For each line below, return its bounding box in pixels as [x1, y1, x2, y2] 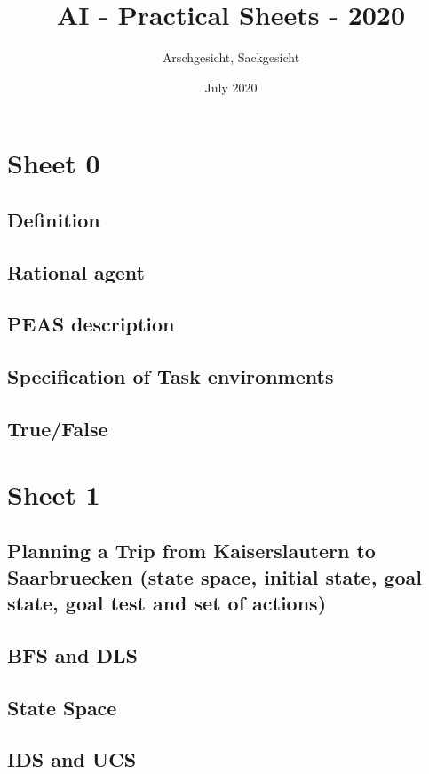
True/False [7, 415, 108, 443]
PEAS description [7, 310, 175, 338]
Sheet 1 [7, 475, 100, 512]
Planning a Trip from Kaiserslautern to [7, 537, 376, 564]
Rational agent [7, 258, 145, 285]
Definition [7, 205, 100, 233]
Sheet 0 [7, 145, 100, 181]
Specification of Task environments [7, 363, 334, 390]
